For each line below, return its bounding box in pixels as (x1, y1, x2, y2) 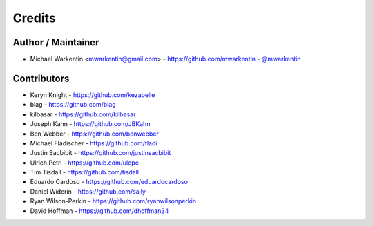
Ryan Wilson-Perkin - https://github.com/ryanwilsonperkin (30, 197, 197, 205)
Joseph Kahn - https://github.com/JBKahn (30, 120, 151, 128)
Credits (12, 10, 57, 25)
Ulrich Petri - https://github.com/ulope (30, 158, 140, 167)
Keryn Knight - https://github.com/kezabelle (30, 90, 155, 99)
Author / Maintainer (12, 37, 99, 48)
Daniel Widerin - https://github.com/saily (30, 187, 146, 196)
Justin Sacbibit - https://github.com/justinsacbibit (30, 149, 171, 157)
